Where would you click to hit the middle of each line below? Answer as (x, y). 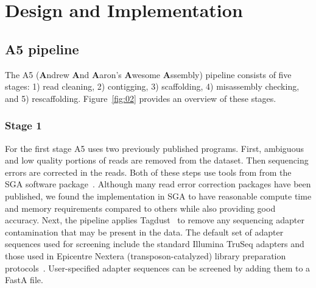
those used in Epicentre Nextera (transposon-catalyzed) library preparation (146, 255)
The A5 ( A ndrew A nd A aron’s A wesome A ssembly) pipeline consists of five (148, 74)
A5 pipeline (42, 49)
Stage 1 (23, 125)
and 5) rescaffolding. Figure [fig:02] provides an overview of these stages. (141, 98)
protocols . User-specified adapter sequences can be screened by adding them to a (158, 268)
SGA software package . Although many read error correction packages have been (158, 184)
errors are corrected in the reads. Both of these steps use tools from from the (148, 172)
